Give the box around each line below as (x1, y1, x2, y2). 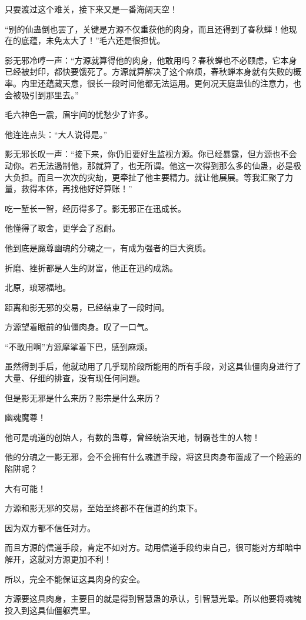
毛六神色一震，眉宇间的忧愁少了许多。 (5, 108, 153, 121)
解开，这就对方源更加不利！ (5, 553, 112, 565)
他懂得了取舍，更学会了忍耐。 (5, 222, 120, 234)
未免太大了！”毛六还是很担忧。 (45, 34, 165, 46)
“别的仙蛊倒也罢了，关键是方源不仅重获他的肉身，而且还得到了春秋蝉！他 (5, 22, 289, 35)
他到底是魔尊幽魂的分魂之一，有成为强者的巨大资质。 (5, 241, 211, 254)
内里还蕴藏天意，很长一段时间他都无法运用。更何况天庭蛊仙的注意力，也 (21, 76, 301, 89)
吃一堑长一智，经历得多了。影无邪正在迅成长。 (5, 202, 186, 214)
